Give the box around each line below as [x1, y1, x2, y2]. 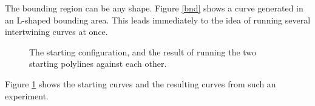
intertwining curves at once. [5, 25, 108, 38]
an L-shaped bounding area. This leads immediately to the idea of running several [5, 13, 311, 26]
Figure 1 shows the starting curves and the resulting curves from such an [5, 77, 276, 90]
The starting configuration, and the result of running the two [29, 45, 257, 58]
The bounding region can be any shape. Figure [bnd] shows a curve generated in [5, 2, 303, 14]
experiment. [5, 89, 49, 102]
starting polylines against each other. [29, 57, 167, 70]
